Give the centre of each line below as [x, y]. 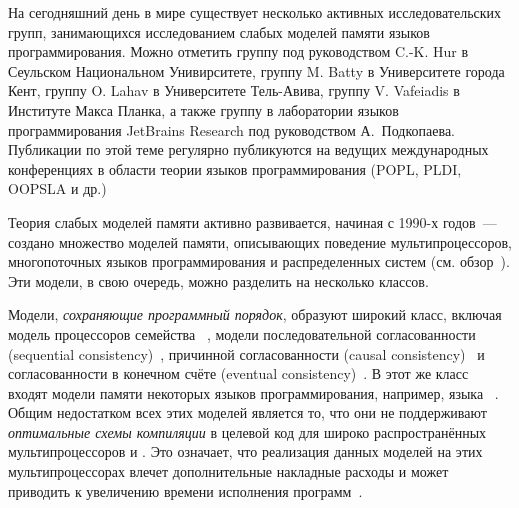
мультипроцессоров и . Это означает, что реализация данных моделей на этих [245, 451]
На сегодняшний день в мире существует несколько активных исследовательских [255, 12]
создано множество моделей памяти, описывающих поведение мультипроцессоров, [260, 241]
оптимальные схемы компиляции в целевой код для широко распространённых [247, 431]
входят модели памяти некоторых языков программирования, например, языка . [253, 392]
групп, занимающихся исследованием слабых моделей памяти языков [219, 31]
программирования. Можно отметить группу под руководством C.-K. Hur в [238, 51]
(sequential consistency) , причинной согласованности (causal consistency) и [246, 353]
